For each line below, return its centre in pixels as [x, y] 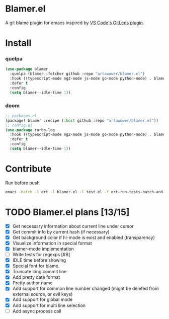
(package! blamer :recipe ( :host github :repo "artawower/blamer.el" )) [82, 121]
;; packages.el [21, 116]
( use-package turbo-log [30, 130]
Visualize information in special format [52, 243]
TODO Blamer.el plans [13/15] [67, 212]
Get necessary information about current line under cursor [73, 226]
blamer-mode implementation [43, 249]
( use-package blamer [27, 69]
